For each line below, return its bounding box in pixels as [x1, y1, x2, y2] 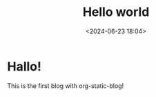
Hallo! [7, 58, 41, 74]
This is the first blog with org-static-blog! [7, 81, 124, 90]
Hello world [82, 4, 150, 20]
